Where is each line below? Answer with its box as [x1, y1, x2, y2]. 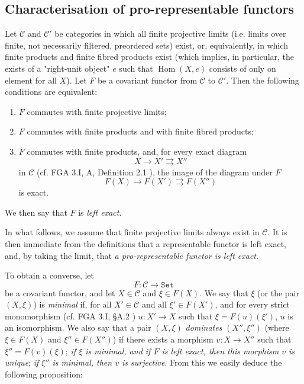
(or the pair [257, 286, 299, 299]
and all [141, 298, 167, 311]
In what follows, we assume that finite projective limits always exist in [5, 226, 260, 238]
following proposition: [5, 367, 83, 380]
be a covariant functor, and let [5, 286, 115, 299]
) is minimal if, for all [33, 298, 112, 311]
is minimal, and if [85, 344, 151, 357]
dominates [185, 321, 222, 334]
